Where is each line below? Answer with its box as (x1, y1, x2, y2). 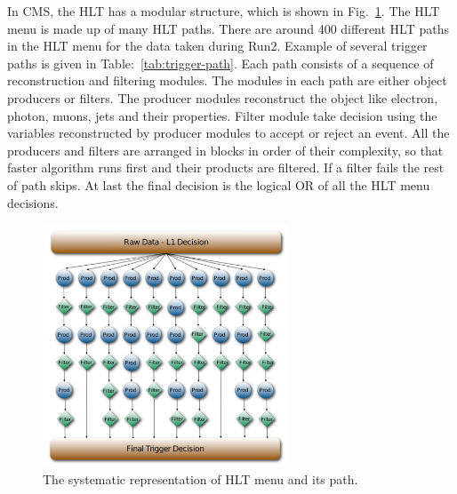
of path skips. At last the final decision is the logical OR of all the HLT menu (7, 175, 430, 194)
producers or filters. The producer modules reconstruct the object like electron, (7, 88, 438, 107)
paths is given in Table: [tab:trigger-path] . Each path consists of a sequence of (7, 53, 434, 72)
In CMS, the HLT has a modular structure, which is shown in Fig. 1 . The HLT (7, 2, 440, 20)
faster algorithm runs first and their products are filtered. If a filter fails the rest (7, 158, 445, 177)
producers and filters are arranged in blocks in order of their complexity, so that (7, 140, 444, 159)
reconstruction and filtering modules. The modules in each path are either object (7, 71, 447, 90)
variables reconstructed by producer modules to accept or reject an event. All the (7, 123, 450, 142)
